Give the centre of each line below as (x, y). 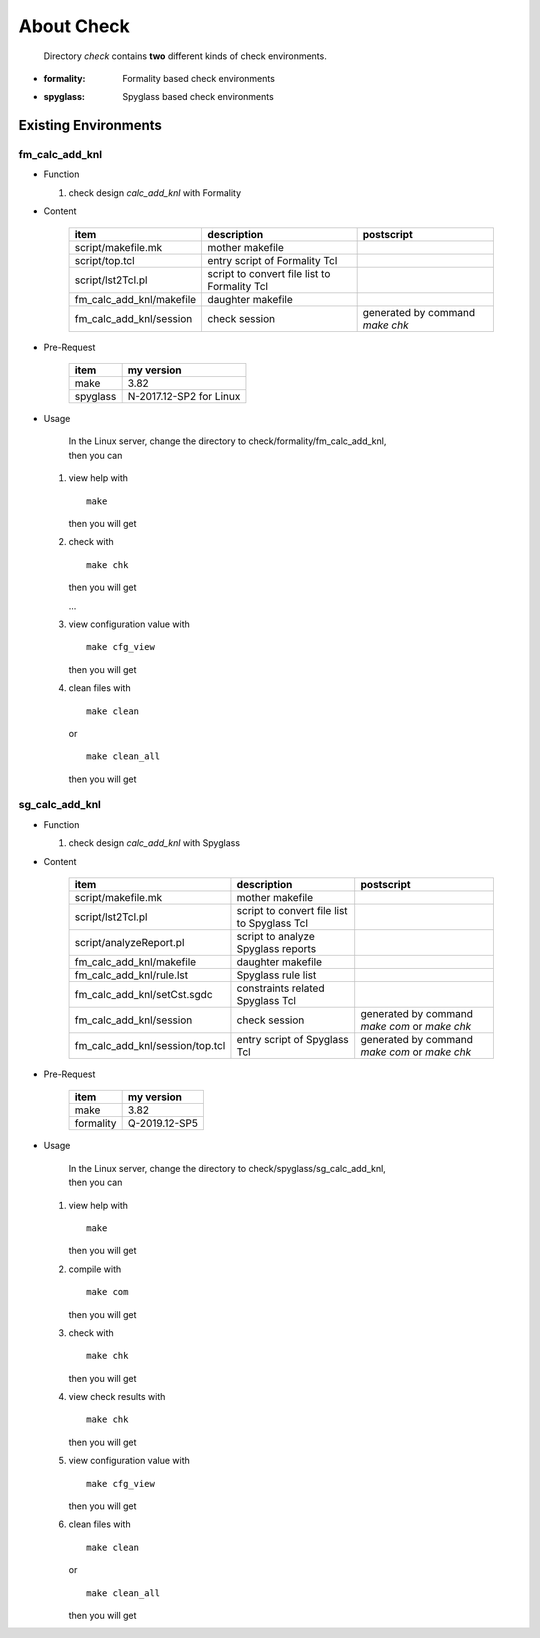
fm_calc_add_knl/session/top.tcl (150, 1045)
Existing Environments (90, 125)
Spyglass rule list (276, 975)
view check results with (117, 1397)
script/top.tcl (104, 260)
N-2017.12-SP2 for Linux (184, 397)
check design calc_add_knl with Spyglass (154, 843)
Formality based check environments (198, 78)
